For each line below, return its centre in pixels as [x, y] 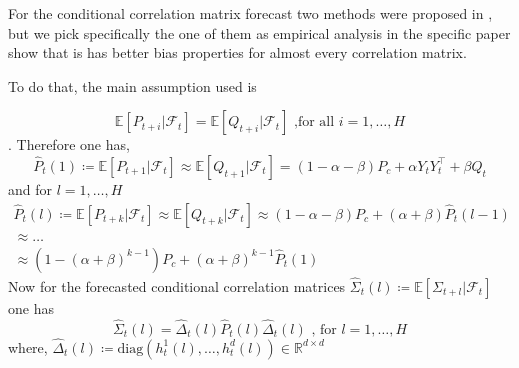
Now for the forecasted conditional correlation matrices [177, 285]
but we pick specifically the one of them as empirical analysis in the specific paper [259, 32]
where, [28, 346]
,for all [314, 122]
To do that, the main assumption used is [132, 85]
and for [30, 188]
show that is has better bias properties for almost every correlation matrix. [237, 52]
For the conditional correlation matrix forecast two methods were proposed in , [250, 13]
